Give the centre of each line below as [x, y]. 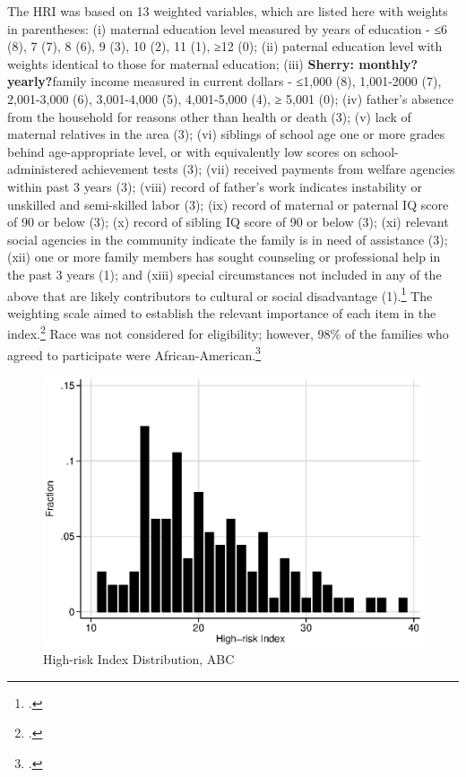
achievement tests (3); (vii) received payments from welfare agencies [268, 169]
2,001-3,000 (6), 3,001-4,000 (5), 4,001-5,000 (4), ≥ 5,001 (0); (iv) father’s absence [230, 98]
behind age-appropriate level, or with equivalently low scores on [182, 151]
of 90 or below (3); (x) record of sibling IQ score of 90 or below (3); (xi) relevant [228, 222]
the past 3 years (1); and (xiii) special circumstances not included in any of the [224, 274]
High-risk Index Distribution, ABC [139, 659]
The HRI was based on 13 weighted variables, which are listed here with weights [228, 11]
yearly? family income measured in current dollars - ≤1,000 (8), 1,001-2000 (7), [224, 81]
